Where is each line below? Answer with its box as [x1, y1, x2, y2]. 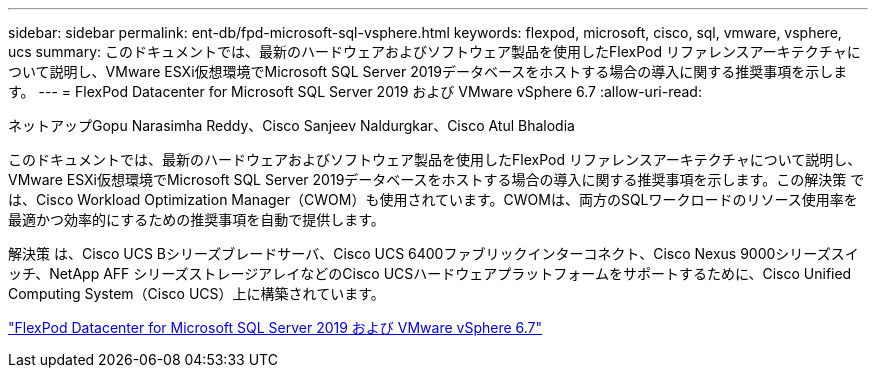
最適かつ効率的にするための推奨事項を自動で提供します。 [8, 211, 385, 228]
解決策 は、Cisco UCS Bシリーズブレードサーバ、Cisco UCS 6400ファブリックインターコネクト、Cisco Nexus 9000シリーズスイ [8, 245, 859, 262]
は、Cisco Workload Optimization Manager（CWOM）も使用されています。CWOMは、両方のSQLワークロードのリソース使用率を [8, 191, 858, 208]
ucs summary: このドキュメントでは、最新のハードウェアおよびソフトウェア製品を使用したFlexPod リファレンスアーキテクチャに [8, 43, 861, 60]
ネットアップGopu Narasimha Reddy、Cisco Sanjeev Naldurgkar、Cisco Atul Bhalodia [8, 117, 575, 134]
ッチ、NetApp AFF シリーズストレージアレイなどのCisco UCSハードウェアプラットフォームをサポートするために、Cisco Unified [8, 265, 852, 282]
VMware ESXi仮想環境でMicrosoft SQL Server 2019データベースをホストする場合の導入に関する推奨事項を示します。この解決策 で [8, 171, 865, 188]
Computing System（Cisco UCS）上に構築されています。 [8, 285, 385, 302]
